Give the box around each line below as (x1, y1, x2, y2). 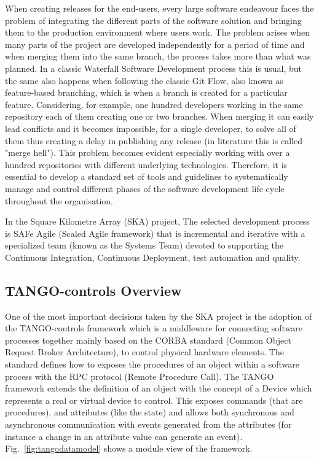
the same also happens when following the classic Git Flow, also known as (5, 74, 284, 87)
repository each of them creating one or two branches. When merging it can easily (5, 110, 314, 123)
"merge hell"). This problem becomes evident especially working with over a (5, 146, 290, 159)
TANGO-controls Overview (5, 280, 182, 299)
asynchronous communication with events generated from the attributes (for (5, 418, 292, 431)
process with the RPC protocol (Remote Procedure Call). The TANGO (5, 369, 274, 382)
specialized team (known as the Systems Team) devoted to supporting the (5, 239, 284, 252)
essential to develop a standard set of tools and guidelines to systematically (5, 170, 288, 183)
